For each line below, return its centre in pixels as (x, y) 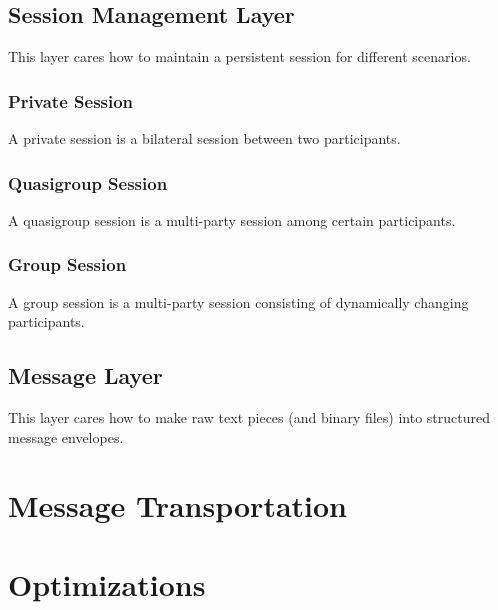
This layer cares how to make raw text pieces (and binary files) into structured (249, 417)
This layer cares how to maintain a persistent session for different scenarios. (239, 56)
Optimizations (107, 583)
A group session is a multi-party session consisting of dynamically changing (238, 301)
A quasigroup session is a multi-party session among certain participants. (232, 219)
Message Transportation (177, 505)
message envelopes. (66, 436)
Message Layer (85, 375)
